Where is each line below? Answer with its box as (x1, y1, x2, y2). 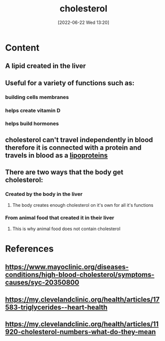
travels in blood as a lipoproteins (5, 151, 108, 160)
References (5, 243, 54, 255)
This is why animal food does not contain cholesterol (12, 226, 121, 232)
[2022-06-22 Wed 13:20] (58, 19, 109, 25)
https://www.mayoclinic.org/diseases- (5, 263, 129, 271)
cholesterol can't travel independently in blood (5, 135, 153, 144)
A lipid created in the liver (5, 62, 86, 70)
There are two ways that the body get (5, 168, 123, 176)
